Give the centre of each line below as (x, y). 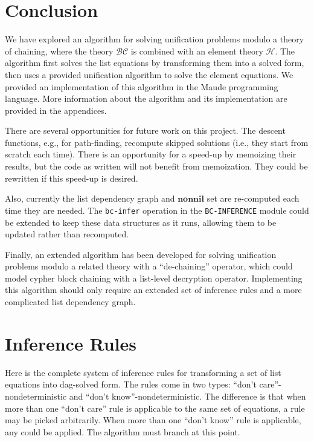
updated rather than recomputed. (67, 234)
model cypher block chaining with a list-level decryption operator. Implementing (154, 278)
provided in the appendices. (56, 110)
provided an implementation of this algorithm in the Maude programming (142, 86)
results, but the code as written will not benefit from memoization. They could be (156, 166)
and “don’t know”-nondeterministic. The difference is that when (187, 396)
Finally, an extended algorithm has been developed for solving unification (141, 254)
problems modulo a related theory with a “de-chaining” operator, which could (149, 266)
